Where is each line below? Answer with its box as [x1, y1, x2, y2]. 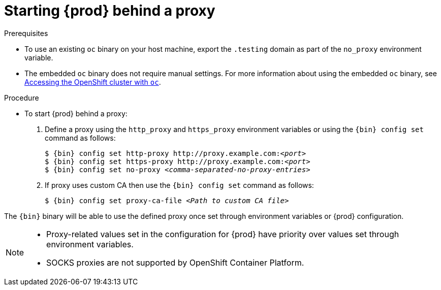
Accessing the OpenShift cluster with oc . [24, 77, 161, 86]
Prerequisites [4, 28, 48, 38]
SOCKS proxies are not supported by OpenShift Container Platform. [46, 257, 304, 268]
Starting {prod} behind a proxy [4, 2, 215, 19]
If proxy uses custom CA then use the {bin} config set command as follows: [45, 180, 314, 189]
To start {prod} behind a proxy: [24, 109, 128, 118]
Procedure [4, 93, 39, 102]
